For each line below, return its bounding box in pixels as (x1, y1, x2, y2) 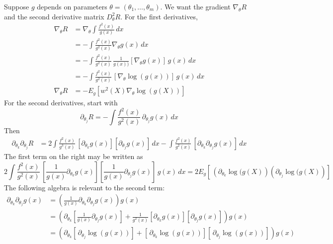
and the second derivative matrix (4, 11, 104, 21)
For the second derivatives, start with (4, 97, 118, 108)
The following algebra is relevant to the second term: (4, 182, 165, 192)
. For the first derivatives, (120, 11, 198, 21)
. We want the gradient (160, 1, 231, 11)
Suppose (4, 1, 29, 11)
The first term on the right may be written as (4, 151, 143, 161)
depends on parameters (37, 1, 107, 11)
